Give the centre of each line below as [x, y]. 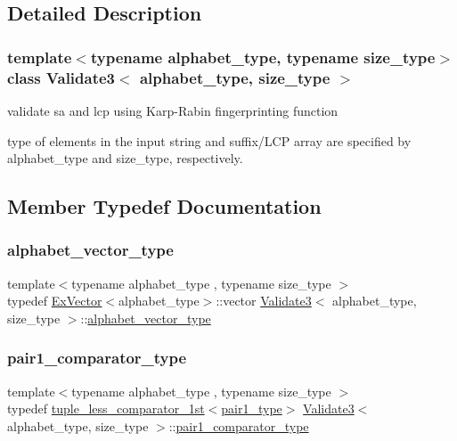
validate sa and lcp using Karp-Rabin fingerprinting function [173, 110]
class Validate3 [61, 77]
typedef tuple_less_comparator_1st [106, 408]
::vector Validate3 [264, 301]
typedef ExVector [55, 301]
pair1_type [252, 408]
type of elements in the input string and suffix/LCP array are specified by [209, 140]
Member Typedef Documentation [164, 206]
